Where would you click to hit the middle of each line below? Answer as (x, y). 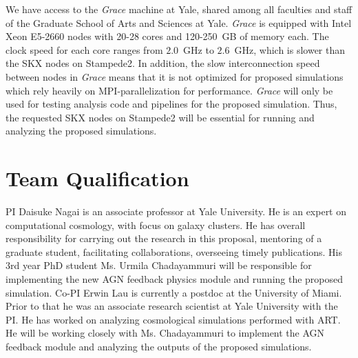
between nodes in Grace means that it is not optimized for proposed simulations (175, 76)
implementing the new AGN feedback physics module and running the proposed (175, 279)
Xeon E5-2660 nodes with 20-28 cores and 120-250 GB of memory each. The (167, 36)
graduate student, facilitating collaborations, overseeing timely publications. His (174, 251)
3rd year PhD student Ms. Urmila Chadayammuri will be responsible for (159, 265)
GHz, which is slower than (290, 49)
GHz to (199, 49)
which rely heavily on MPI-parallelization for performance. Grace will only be (169, 90)
